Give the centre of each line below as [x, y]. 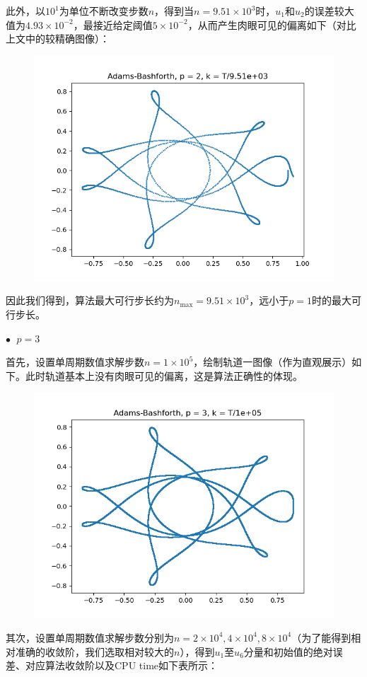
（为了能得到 [321, 637]
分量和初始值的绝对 [288, 651]
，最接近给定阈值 [113, 24]
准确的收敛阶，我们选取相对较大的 [94, 651]
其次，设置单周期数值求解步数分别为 [90, 637]
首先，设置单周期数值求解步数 [75, 362]
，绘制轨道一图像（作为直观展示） [273, 362]
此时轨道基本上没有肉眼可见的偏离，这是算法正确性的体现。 [164, 375]
